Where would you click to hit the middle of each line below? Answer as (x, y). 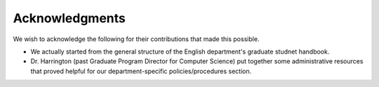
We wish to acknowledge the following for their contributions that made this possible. (136, 39)
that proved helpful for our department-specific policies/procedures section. (141, 71)
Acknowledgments (69, 18)
